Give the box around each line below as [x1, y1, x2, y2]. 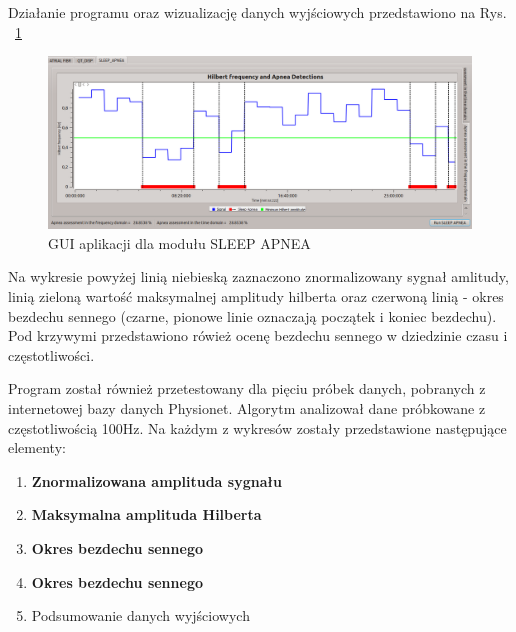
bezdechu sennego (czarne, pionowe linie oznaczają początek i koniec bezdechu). [8, 305, 497, 326]
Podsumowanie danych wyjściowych [31, 605, 250, 626]
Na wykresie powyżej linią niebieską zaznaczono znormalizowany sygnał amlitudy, [8, 266, 509, 287]
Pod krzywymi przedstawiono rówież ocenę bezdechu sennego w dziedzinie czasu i [8, 325, 508, 346]
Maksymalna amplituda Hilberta [31, 504, 262, 525]
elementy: [8, 437, 66, 458]
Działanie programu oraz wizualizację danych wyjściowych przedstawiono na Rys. [8, 2, 507, 22]
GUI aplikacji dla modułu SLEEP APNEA [48, 232, 311, 253]
